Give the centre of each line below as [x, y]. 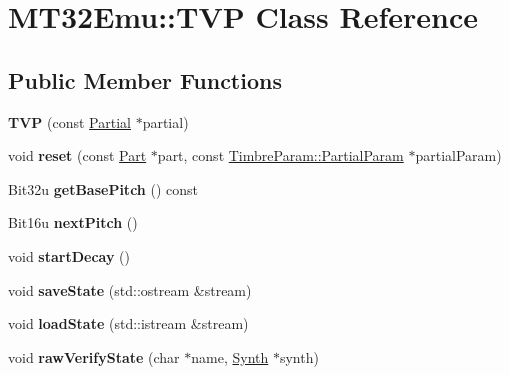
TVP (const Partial [69, 121]
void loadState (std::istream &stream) [128, 323]
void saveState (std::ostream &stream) [130, 289]
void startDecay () [69, 255]
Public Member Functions [145, 79]
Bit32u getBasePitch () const [103, 188]
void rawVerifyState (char [94, 356]
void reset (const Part [77, 155]
